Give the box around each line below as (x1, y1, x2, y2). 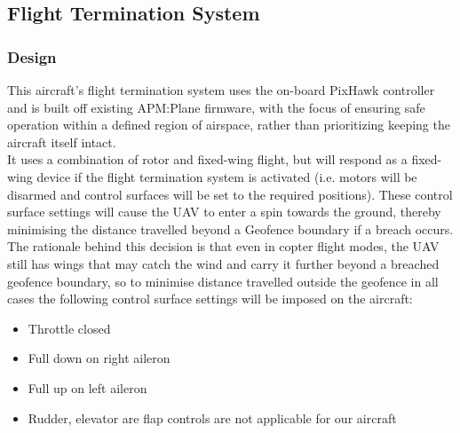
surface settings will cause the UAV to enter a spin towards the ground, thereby (7, 202, 441, 221)
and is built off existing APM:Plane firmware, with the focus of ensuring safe (7, 98, 425, 116)
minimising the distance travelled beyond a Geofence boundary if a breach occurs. (7, 219, 454, 238)
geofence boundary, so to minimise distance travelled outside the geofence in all (7, 272, 439, 290)
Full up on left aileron (28, 378, 147, 397)
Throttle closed (28, 319, 111, 337)
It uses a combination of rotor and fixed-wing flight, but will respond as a (7, 150, 408, 169)
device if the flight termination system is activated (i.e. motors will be (36, 167, 417, 185)
